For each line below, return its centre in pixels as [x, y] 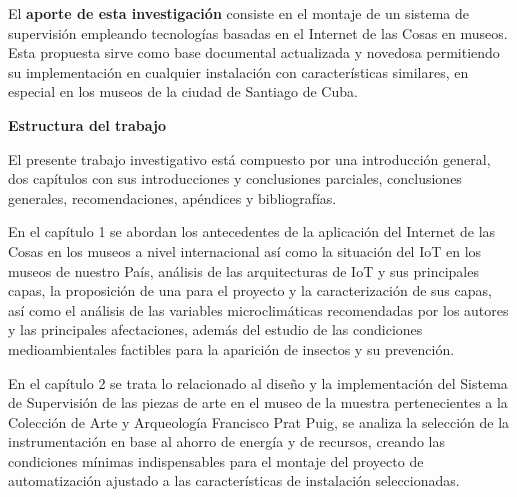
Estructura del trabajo [87, 124]
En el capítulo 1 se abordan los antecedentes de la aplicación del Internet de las [252, 231]
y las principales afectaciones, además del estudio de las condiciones [215, 329]
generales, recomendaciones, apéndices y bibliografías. [172, 197]
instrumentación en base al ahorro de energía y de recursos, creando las [226, 441]
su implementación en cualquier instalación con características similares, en [238, 71]
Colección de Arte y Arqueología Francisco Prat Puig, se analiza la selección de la [259, 421]
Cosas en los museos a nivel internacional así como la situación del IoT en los [245, 250]
